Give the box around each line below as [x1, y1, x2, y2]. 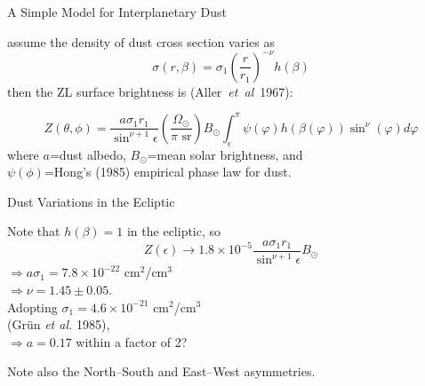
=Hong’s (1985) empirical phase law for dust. [44, 162, 292, 181]
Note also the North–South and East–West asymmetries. [7, 362, 316, 381]
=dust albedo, [49, 145, 126, 163]
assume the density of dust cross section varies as [7, 32, 275, 51]
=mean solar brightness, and [147, 145, 303, 163]
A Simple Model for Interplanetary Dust [7, 3, 227, 20]
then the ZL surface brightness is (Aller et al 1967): [7, 82, 293, 100]
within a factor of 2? [76, 332, 188, 351]
